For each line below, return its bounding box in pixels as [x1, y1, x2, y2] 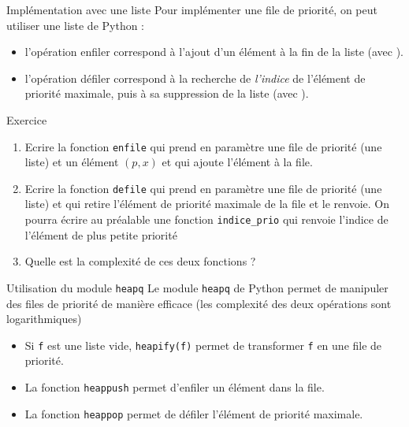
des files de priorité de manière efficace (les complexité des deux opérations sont [6, 295, 392, 311]
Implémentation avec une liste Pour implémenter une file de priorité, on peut [6, 2, 377, 17]
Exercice [6, 111, 47, 128]
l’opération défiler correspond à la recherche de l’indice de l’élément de [24, 69, 366, 86]
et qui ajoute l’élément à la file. [162, 154, 313, 170]
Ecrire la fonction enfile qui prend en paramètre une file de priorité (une [24, 138, 382, 154]
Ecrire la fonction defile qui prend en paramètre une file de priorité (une [24, 180, 382, 196]
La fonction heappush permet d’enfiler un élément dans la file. [24, 379, 325, 395]
